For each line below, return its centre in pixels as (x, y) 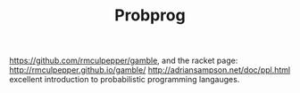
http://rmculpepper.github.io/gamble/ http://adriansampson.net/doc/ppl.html (150, 70)
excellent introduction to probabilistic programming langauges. (125, 80)
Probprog (150, 15)
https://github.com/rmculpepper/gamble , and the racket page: (124, 61)
